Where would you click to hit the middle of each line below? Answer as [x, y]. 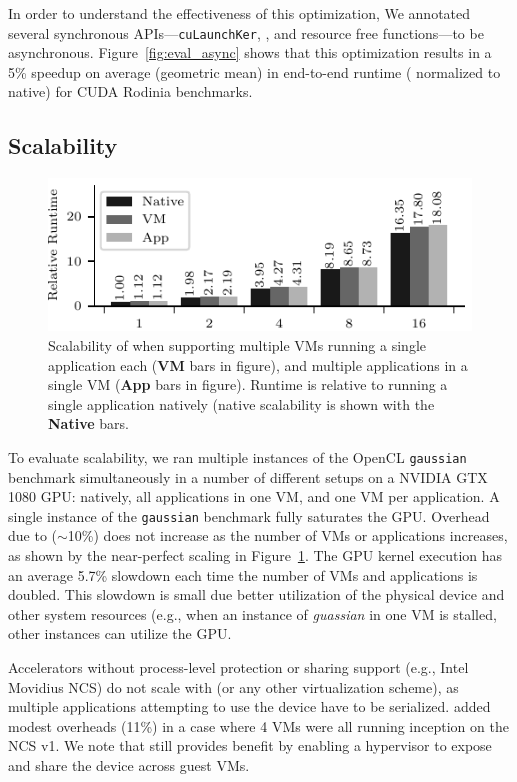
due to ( [32, 535]
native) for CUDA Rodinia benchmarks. [130, 91]
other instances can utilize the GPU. [120, 633]
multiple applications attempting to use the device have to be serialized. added [249, 706]
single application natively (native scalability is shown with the [241, 403]
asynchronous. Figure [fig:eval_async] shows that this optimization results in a [250, 52]
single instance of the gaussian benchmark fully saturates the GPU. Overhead [249, 515]
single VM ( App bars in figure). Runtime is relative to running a [248, 384]
